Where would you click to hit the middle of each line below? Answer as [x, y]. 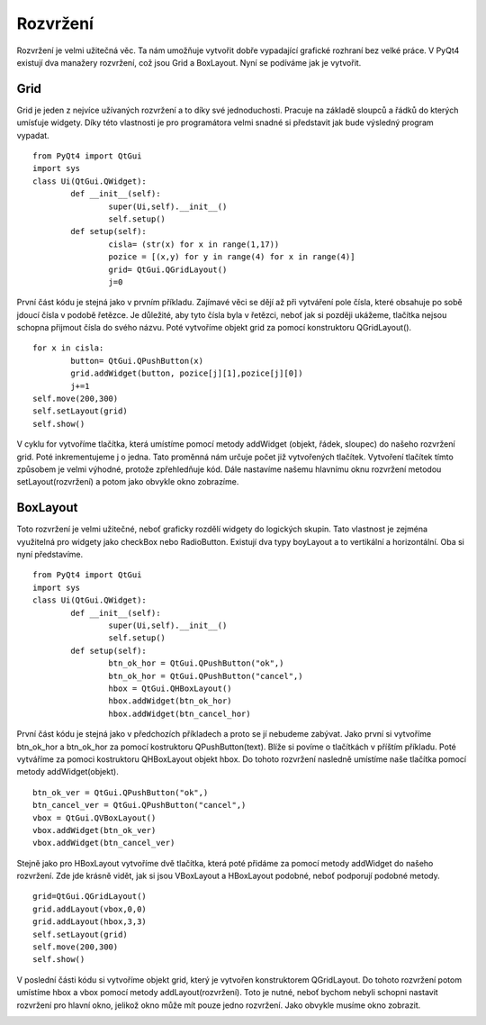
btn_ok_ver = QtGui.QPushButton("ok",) [121, 792]
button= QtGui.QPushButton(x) [137, 361]
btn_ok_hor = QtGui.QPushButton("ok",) [196, 663]
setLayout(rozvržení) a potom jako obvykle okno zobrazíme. [128, 482]
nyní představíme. [50, 555]
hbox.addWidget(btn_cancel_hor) [180, 713]
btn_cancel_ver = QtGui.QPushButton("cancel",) [139, 805]
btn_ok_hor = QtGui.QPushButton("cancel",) [206, 676]
